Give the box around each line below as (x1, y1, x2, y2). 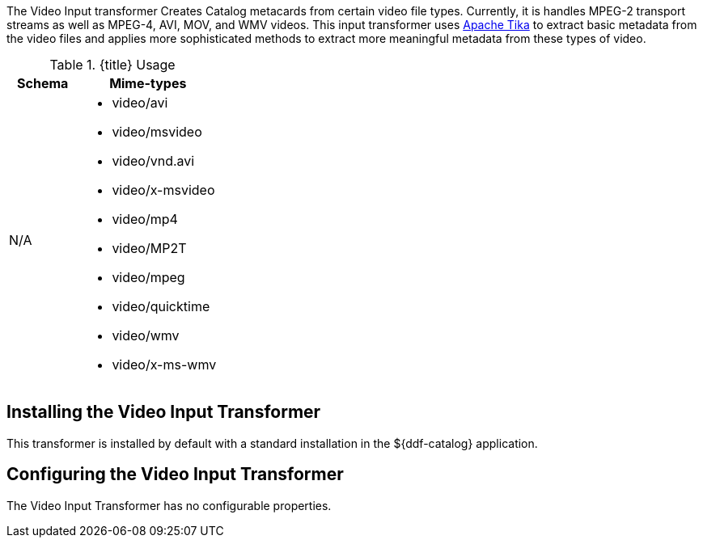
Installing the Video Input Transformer (6, 402, 321, 423)
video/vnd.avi (112, 153, 195, 169)
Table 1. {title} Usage (49, 57, 176, 73)
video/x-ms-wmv (112, 356, 217, 373)
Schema (17, 75, 69, 91)
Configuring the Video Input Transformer (6, 464, 344, 485)
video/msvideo (112, 124, 202, 140)
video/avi (112, 95, 168, 111)
